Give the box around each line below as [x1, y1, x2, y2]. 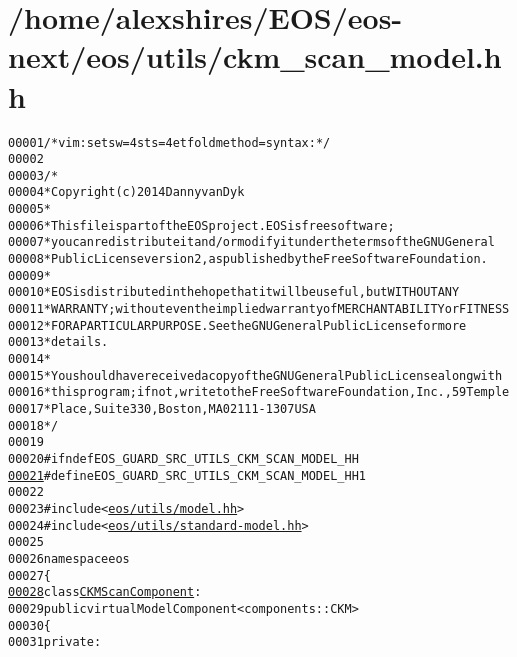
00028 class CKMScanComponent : [8, 585, 202, 600]
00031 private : [8, 635, 102, 650]
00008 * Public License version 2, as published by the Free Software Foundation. [8, 252, 488, 267]
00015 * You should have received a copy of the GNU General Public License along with [8, 368, 503, 383]
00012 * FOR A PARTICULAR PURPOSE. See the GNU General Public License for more [8, 318, 467, 333]
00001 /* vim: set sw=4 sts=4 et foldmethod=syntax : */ [8, 135, 331, 150]
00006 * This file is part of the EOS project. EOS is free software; [8, 218, 395, 233]
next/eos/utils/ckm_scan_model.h [8, 36, 502, 77]
